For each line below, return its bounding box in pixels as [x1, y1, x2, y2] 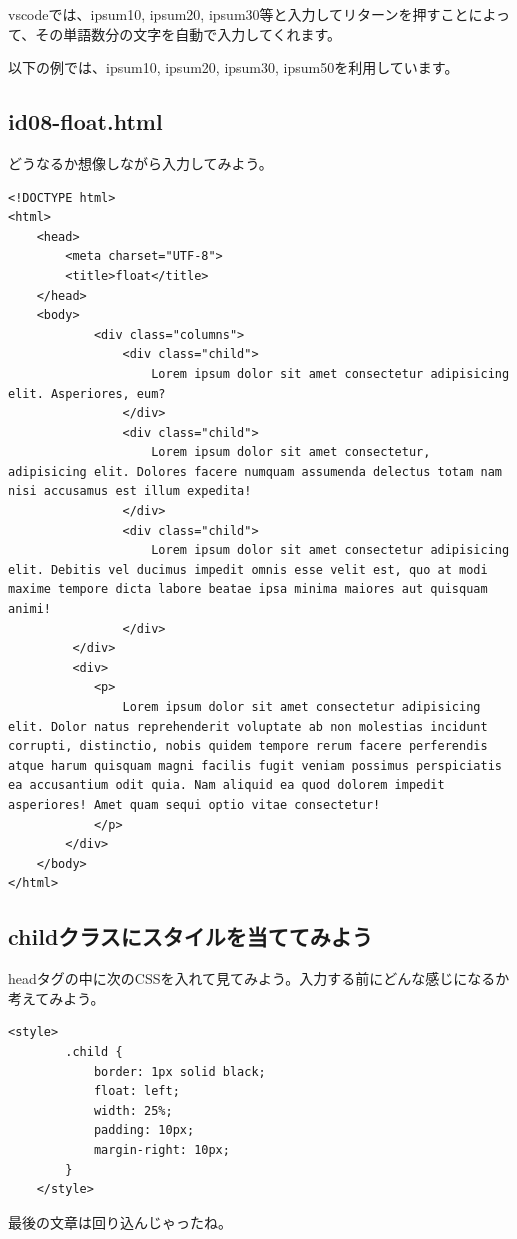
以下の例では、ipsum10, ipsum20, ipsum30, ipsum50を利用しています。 [8, 57, 459, 78]
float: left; [93, 1084, 180, 1099]
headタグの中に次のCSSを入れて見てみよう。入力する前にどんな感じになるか [8, 968, 510, 989]
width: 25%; [93, 1103, 173, 1118]
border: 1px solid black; [93, 1064, 266, 1079]
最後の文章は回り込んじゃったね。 [8, 1211, 232, 1232]
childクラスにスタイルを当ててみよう [8, 921, 373, 952]
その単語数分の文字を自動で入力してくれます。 [35, 23, 342, 44]
